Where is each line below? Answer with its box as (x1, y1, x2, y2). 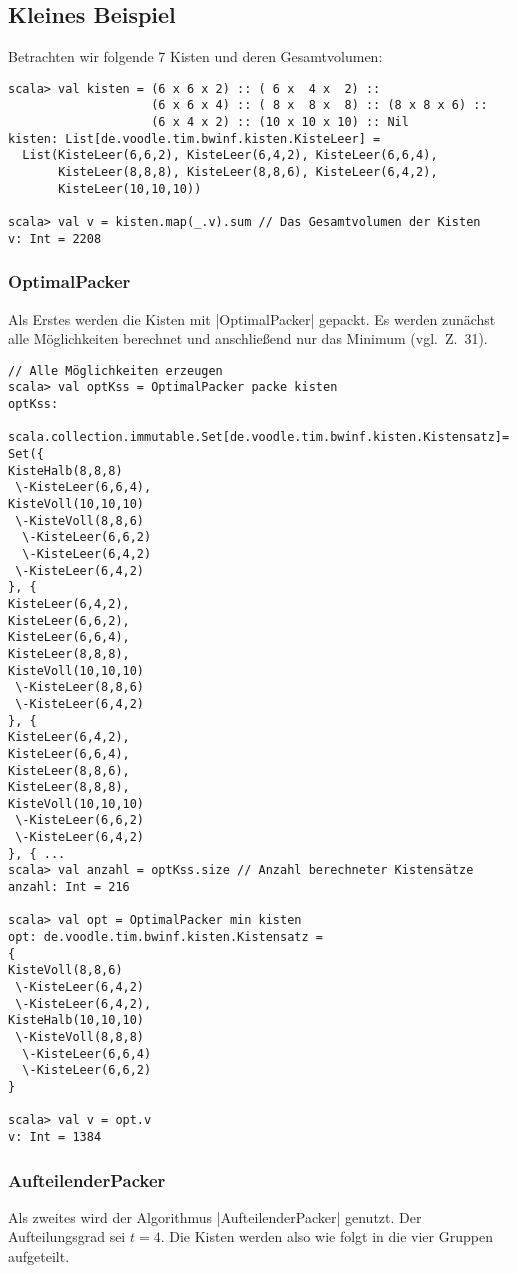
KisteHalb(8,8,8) (8, 463, 123, 478)
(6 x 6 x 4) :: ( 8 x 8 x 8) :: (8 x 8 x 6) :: (151, 98, 488, 113)
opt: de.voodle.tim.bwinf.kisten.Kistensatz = (8, 930, 323, 945)
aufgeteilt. (8, 1246, 70, 1267)
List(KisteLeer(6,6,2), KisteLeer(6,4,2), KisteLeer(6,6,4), (22, 148, 438, 163)
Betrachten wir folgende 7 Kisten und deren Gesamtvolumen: (8, 46, 383, 67)
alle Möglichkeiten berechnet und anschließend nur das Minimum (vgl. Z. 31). (8, 328, 488, 349)
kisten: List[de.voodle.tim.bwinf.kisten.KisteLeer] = (8, 131, 381, 146)
